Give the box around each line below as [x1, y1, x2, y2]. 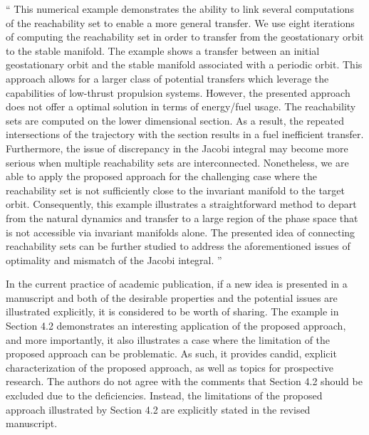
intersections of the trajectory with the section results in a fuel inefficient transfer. [6, 127, 364, 142]
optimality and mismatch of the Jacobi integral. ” [6, 252, 222, 267]
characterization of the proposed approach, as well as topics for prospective [6, 360, 333, 374]
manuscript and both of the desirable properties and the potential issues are [6, 290, 338, 305]
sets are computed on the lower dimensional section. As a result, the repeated [6, 112, 345, 127]
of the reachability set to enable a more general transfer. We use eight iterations [6, 15, 355, 30]
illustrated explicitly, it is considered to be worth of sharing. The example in [6, 304, 339, 319]
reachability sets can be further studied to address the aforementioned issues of [6, 239, 350, 253]
